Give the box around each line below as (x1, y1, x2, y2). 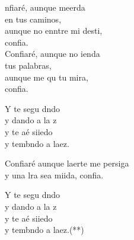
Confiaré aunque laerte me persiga (5, 157, 129, 169)
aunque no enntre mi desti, (5, 24, 103, 37)
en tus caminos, (5, 12, 62, 25)
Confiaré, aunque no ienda (5, 47, 100, 60)
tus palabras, (5, 59, 52, 71)
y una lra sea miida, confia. (5, 168, 104, 181)
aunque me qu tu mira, (5, 71, 88, 83)
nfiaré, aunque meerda (5, 1, 85, 13)
